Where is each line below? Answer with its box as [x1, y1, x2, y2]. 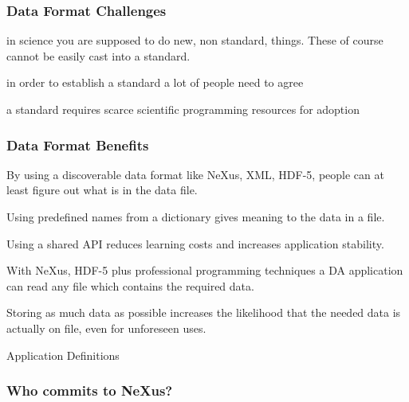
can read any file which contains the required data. [6, 277, 254, 294]
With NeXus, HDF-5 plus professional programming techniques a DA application [6, 262, 403, 279]
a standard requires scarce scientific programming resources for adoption [6, 101, 360, 117]
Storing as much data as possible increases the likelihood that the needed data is [6, 304, 401, 321]
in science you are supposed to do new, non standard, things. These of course [6, 32, 383, 49]
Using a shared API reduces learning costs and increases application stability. [6, 235, 384, 252]
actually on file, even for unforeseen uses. [6, 319, 206, 336]
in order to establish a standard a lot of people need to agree [6, 74, 304, 91]
